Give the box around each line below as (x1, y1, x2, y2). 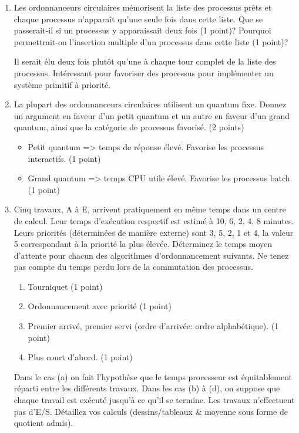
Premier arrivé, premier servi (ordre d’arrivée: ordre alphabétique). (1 (28, 320, 279, 332)
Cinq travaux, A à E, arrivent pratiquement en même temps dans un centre (14, 203, 286, 215)
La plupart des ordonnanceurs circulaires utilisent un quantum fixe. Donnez (14, 98, 287, 110)
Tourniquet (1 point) (28, 280, 103, 292)
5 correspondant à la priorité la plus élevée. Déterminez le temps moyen (14, 238, 273, 250)
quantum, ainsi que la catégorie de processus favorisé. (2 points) (14, 121, 244, 133)
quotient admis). (14, 417, 73, 429)
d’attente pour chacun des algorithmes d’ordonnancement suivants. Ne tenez (14, 249, 289, 261)
